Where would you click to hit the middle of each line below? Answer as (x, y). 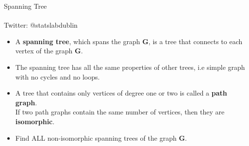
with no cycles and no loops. (58, 76)
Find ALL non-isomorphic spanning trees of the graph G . (101, 138)
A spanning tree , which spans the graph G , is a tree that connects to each (129, 41)
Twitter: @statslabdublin (41, 25)
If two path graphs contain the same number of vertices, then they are (120, 112)
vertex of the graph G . (49, 51)
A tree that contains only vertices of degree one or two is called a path (121, 93)
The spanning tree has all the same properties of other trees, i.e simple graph (130, 67)
